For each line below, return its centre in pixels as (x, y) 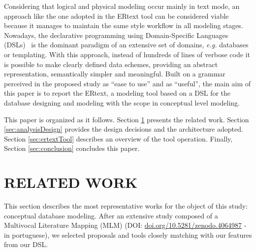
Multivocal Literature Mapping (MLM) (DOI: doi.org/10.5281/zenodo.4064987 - (125, 225)
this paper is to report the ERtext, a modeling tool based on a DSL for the (117, 93)
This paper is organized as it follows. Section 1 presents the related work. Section (127, 119)
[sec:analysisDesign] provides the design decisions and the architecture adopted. (124, 129)
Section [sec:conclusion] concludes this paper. (72, 148)
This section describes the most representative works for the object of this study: (126, 206)
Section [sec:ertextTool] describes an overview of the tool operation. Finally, (118, 138)
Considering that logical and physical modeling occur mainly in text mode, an (122, 6)
